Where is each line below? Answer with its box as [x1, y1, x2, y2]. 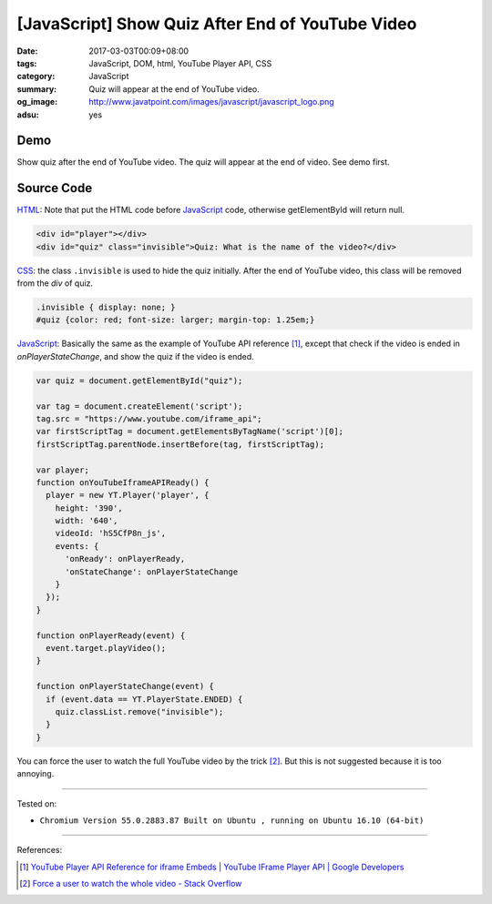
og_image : [16, 96, 58, 107]
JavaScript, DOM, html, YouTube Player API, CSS [88, 57, 272, 68]
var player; [36, 464, 90, 475]
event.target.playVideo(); [46, 643, 167, 653]
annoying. [16, 768, 55, 779]
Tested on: [16, 797, 57, 809]
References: [16, 845, 63, 856]
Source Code [16, 180, 93, 196]
